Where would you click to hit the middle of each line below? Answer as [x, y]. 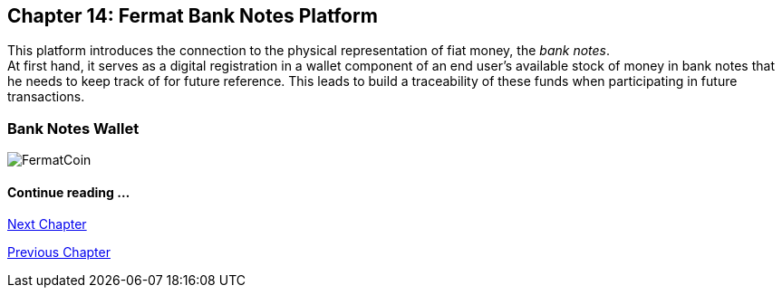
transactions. [46, 97]
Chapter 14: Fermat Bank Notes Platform [193, 16]
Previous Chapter [59, 252]
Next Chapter [47, 224]
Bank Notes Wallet [73, 128]
